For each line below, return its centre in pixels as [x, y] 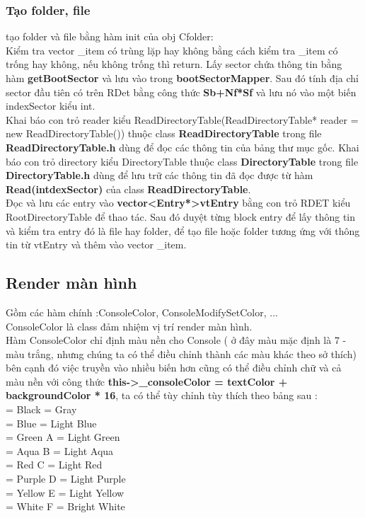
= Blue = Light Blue [51, 423]
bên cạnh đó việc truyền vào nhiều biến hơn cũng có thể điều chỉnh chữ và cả [174, 368]
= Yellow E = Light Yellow [65, 492]
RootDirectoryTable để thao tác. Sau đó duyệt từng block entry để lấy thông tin [181, 216]
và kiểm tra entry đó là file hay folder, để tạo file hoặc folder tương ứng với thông [183, 230]
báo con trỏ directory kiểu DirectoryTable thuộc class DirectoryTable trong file [182, 161]
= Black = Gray [41, 409]
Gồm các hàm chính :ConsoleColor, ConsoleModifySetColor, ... [142, 312]
